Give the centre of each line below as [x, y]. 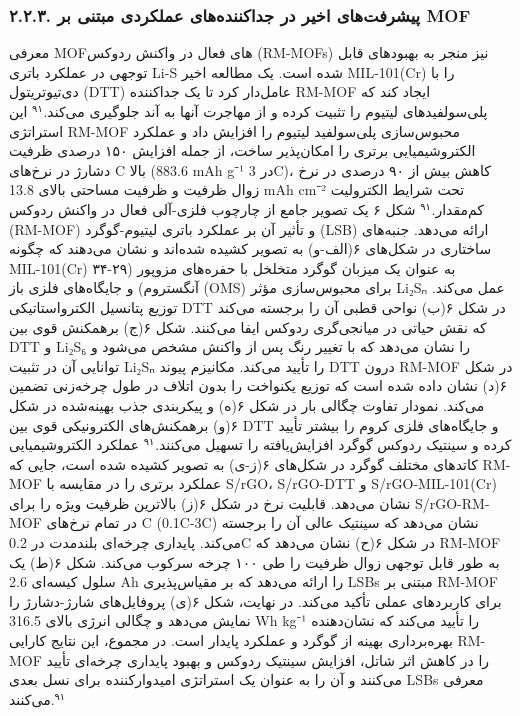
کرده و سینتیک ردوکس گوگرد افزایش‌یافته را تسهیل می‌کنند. [333, 444]
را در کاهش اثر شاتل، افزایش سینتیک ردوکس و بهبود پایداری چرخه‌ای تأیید [268, 659]
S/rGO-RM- [452, 502]
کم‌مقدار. [457, 208]
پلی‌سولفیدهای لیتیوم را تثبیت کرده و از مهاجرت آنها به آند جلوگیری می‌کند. [265, 111]
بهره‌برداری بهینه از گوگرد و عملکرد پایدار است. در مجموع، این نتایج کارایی [231, 640]
